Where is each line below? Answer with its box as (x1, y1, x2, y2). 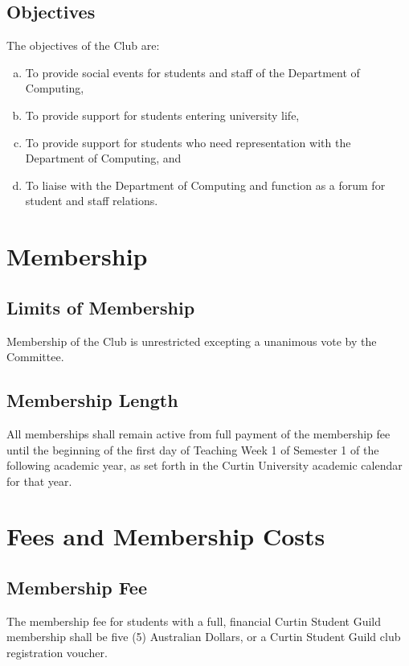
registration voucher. (6, 644, 108, 661)
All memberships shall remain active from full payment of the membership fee (6, 425, 391, 442)
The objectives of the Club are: (6, 37, 160, 54)
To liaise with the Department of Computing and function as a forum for (25, 176, 386, 193)
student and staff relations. (25, 192, 158, 209)
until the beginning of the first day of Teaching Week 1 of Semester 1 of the (6, 441, 379, 458)
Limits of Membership (6, 294, 195, 319)
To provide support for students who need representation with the (25, 134, 351, 150)
